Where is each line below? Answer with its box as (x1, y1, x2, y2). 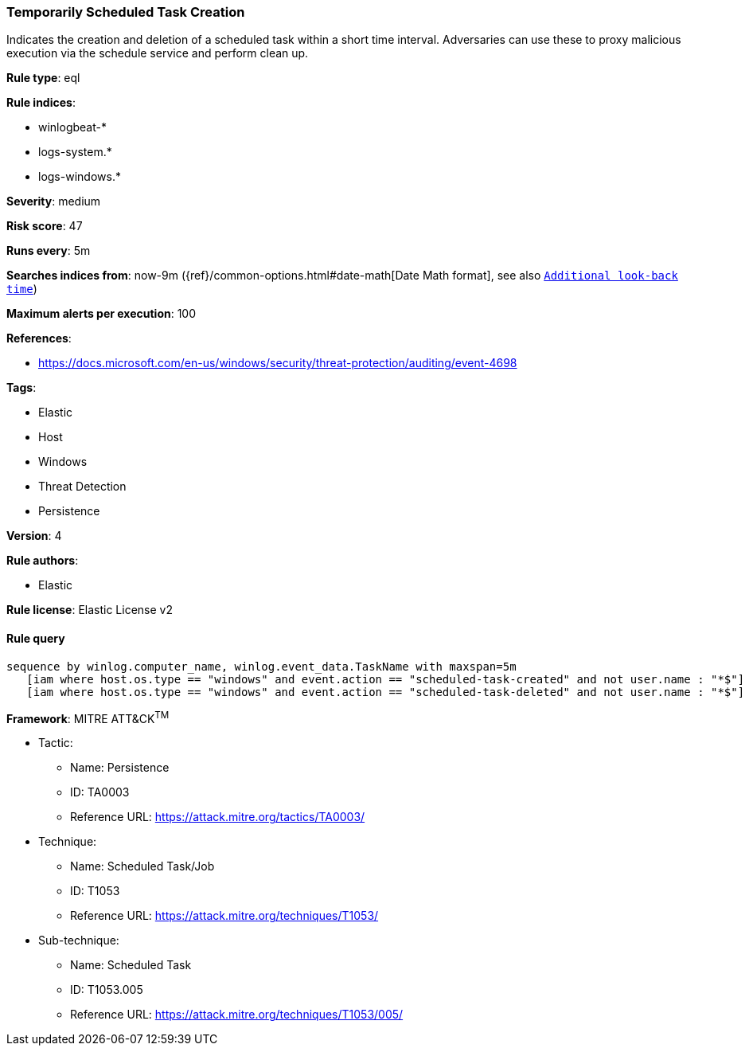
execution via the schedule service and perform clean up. (6, 46, 309, 61)
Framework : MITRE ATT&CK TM (6, 709, 170, 725)
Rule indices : (6, 96, 76, 110)
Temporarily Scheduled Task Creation (6, 4, 245, 20)
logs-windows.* (38, 170, 121, 184)
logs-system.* (38, 145, 112, 159)
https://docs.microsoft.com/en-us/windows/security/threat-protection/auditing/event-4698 (38, 356, 517, 370)
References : (6, 331, 72, 346)
